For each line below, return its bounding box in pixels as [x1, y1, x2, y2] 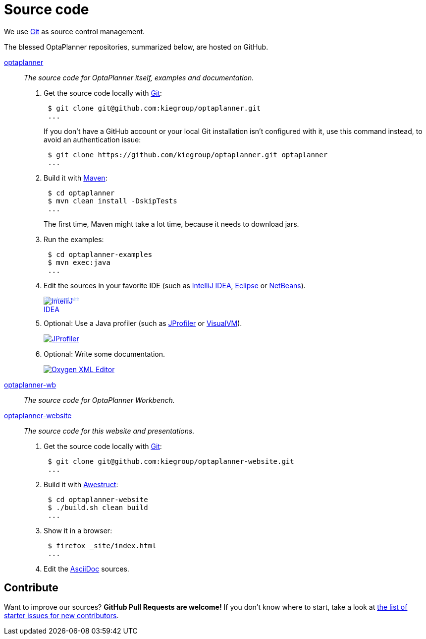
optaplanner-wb [4, 380, 56, 389]
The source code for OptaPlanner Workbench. [24, 395, 175, 404]
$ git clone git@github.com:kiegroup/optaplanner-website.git [48, 457, 294, 465]
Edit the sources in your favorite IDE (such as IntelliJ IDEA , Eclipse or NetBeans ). [44, 281, 306, 290]
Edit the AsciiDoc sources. [44, 564, 129, 573]
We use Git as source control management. [4, 27, 145, 36]
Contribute [4, 581, 58, 594]
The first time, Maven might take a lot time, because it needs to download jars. [44, 219, 299, 228]
